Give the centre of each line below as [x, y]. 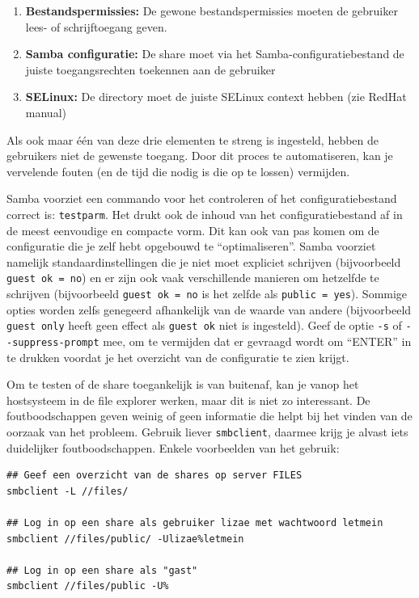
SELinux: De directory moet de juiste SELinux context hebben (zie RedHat [216, 97]
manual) [46, 112]
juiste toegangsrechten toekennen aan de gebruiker [150, 69]
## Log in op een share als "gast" [102, 570]
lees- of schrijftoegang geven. [96, 26]
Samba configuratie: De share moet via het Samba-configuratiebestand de [215, 54]
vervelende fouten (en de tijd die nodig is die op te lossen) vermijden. [178, 171]
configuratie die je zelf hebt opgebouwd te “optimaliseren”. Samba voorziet [191, 246]
